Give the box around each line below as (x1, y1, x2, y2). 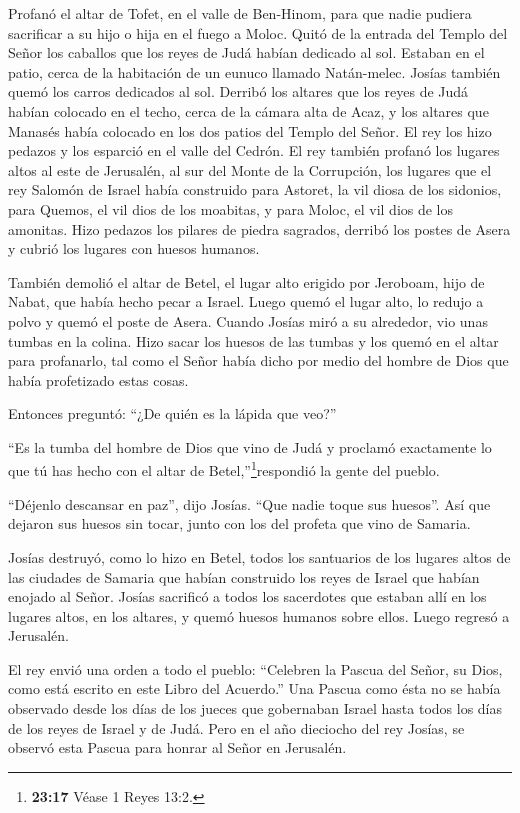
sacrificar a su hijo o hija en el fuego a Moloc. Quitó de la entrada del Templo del (8, 22, 508, 43)
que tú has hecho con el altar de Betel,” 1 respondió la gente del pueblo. (8, 457, 440, 481)
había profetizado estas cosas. (8, 369, 189, 390)
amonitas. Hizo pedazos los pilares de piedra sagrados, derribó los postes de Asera (8, 218, 511, 239)
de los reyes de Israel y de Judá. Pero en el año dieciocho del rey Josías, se (8, 717, 465, 738)
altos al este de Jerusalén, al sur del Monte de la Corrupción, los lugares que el (8, 159, 492, 180)
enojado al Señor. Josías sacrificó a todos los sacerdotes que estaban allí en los (8, 586, 487, 607)
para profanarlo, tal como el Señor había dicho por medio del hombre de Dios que (8, 350, 509, 371)
